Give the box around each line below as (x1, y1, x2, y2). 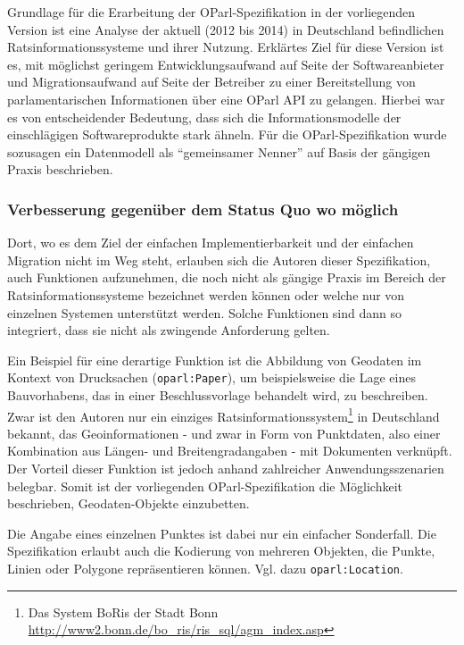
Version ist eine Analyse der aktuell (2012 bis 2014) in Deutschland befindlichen (7, 20, 444, 38)
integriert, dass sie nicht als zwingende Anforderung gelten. (7, 321, 330, 339)
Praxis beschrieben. (7, 160, 113, 179)
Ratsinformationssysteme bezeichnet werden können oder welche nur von (7, 285, 405, 304)
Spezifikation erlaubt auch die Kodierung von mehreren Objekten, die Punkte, (7, 541, 435, 560)
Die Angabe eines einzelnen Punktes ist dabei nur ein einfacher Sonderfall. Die (7, 524, 436, 542)
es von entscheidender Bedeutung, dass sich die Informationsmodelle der (7, 107, 402, 126)
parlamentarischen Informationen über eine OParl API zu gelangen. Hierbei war (7, 89, 445, 108)
